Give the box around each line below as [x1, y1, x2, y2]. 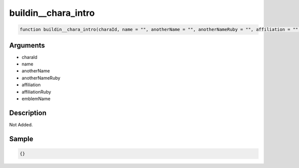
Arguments [9, 41, 45, 50]
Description [9, 109, 47, 117]
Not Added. [9, 121, 33, 127]
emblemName [21, 96, 51, 102]
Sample [9, 134, 33, 143]
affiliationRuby [21, 89, 51, 95]
